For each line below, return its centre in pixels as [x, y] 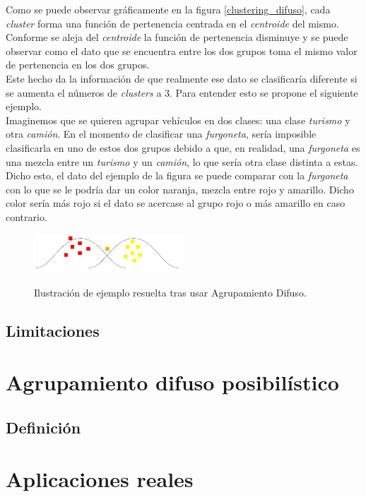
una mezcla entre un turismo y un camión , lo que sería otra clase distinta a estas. [182, 161]
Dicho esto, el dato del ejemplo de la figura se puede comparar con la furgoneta [177, 175]
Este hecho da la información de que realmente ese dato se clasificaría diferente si [182, 78]
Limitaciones [53, 330]
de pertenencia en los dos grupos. [78, 65]
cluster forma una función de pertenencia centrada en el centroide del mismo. [172, 23]
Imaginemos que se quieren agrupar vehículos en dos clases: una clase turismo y [178, 120]
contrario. [26, 216]
